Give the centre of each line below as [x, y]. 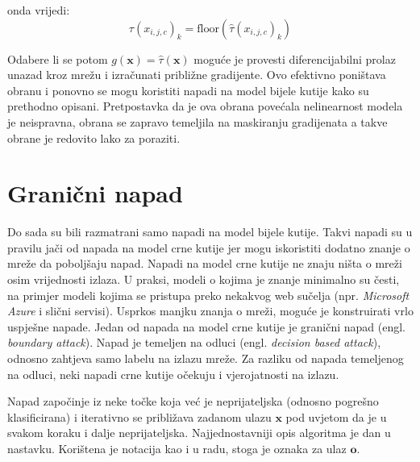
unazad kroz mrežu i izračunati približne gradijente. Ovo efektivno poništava [197, 75]
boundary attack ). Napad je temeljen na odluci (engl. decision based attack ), [194, 342]
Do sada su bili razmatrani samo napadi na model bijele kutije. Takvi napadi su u [210, 232]
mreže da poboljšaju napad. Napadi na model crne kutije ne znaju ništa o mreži [205, 263]
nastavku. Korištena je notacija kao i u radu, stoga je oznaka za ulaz [177, 448]
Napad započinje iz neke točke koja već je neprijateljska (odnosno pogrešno [193, 401]
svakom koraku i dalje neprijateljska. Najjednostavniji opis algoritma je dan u [199, 433]
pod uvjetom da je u [336, 416]
